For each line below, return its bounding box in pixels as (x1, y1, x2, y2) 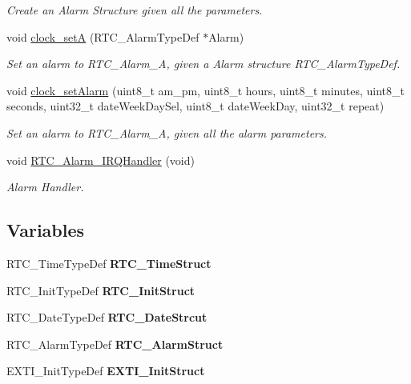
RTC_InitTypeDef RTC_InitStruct (6, 282, 195, 298)
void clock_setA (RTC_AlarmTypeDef (6, 28, 199, 45)
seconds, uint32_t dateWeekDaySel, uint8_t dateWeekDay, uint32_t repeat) (6, 98, 385, 114)
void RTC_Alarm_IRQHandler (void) (6, 151, 195, 168)
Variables (6, 218, 85, 242)
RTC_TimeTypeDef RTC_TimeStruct (6, 254, 212, 271)
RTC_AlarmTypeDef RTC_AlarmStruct (6, 335, 224, 352)
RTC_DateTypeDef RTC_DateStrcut (6, 309, 208, 326)
